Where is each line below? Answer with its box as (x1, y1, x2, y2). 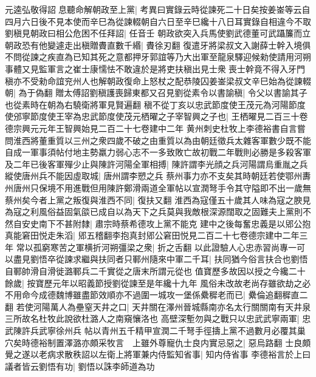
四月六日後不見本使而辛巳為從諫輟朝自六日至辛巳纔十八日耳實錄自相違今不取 (5, 15, 311, 27)
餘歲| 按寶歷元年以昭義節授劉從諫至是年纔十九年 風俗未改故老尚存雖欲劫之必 (5, 276, 311, 289)
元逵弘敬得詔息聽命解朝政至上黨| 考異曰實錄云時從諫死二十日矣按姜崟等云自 (5, 3, 311, 15)
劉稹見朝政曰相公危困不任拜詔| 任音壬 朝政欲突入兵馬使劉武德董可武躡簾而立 (5, 27, 311, 39)
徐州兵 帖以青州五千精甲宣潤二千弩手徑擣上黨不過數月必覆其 (55, 324, 297, 337)
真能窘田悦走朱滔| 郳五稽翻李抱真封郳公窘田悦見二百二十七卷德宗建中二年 (5, 229, 300, 242)
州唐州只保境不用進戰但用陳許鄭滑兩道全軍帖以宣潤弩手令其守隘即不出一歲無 (5, 181, 311, 194)
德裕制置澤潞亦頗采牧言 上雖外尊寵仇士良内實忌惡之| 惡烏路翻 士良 (30, 336, 303, 348)
